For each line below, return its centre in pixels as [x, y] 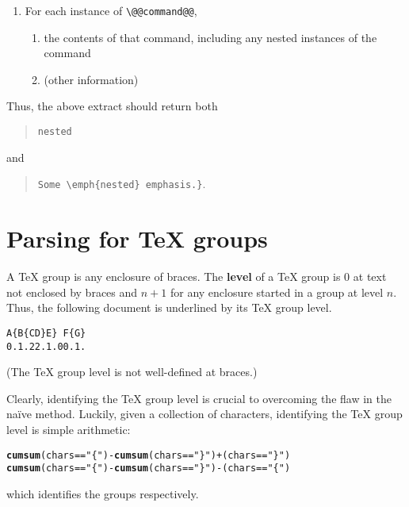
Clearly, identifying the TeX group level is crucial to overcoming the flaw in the [199, 398]
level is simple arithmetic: [69, 429]
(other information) [91, 79]
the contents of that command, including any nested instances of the [210, 37]
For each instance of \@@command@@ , [111, 10]
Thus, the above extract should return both [112, 106]
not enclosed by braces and [72, 292]
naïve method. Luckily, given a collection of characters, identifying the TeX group [204, 414]
